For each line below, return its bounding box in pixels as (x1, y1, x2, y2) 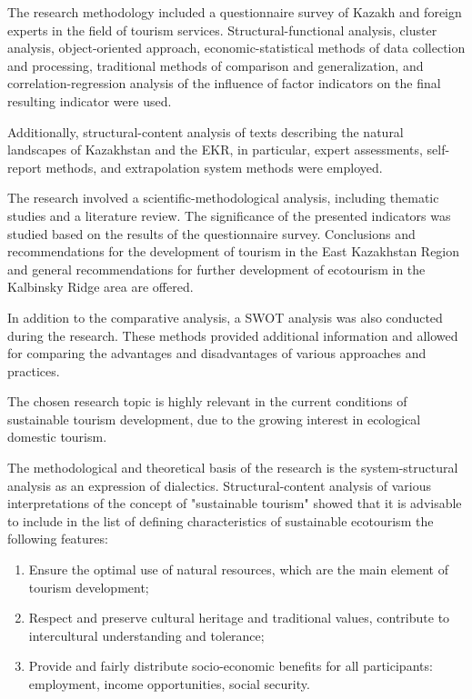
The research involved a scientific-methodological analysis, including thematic (7, 188, 439, 207)
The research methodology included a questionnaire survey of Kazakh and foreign (7, 3, 462, 21)
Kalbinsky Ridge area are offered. (7, 277, 194, 296)
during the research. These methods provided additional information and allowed (7, 325, 458, 345)
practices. (7, 361, 60, 380)
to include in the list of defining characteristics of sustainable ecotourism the (7, 511, 434, 530)
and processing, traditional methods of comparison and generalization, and (7, 55, 424, 75)
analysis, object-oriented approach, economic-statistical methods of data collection (7, 38, 466, 57)
